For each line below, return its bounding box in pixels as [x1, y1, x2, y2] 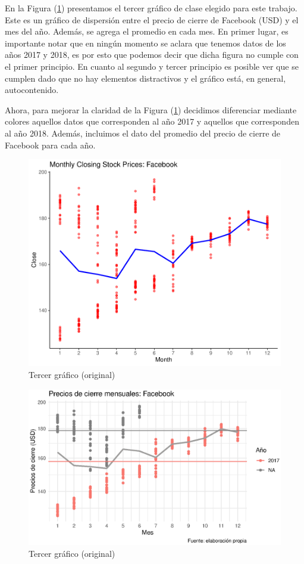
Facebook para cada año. [5, 138, 96, 151]
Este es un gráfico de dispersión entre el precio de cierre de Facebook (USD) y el [5, 13, 299, 26]
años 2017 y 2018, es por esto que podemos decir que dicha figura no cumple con [5, 48, 299, 61]
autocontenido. [5, 83, 59, 96]
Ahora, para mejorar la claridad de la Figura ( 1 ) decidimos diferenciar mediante [5, 103, 297, 116]
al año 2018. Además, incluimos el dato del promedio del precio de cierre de [5, 126, 281, 139]
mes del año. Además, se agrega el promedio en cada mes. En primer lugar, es [5, 25, 289, 38]
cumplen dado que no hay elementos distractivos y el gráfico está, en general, [5, 72, 286, 84]
